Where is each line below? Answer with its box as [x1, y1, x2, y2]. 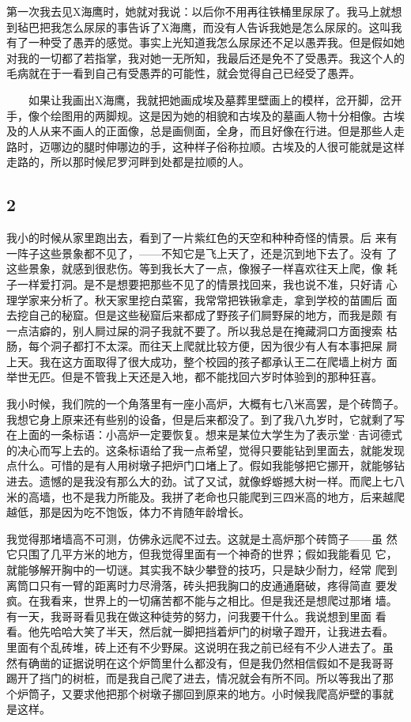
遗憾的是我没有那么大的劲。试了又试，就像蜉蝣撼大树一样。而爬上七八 [39, 473, 405, 490]
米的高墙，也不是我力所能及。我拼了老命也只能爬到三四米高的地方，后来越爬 [6, 488, 405, 505]
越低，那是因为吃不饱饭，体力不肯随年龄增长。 [6, 504, 250, 520]
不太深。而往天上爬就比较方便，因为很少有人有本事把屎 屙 [94, 338, 398, 354]
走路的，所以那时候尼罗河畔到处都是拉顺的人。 [6, 153, 250, 170]
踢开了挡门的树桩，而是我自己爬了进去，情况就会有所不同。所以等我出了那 [6, 670, 394, 686]
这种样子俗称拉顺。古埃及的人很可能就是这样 [172, 138, 405, 154]
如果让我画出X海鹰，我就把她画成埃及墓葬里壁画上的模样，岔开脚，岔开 [28, 91, 402, 108]
